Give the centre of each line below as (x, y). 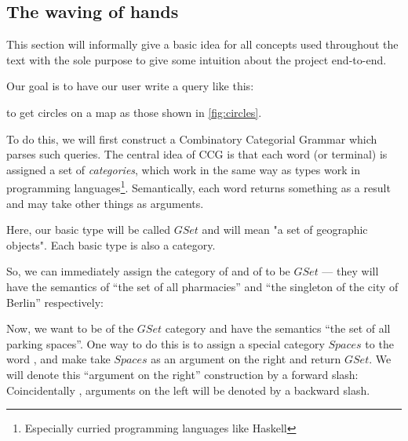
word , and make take (58, 359)
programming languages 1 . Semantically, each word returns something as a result (199, 187)
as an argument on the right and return (246, 359)
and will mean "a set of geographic (285, 230)
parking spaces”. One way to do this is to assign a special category (166, 343)
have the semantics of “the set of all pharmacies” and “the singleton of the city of (202, 286)
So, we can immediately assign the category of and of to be (148, 271)
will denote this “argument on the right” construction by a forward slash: (182, 374)
